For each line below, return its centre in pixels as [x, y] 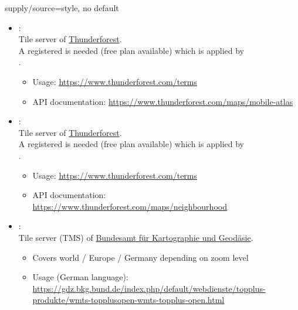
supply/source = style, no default [62, 8]
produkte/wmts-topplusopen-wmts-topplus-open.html [128, 300]
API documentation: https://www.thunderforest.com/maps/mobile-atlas [163, 101]
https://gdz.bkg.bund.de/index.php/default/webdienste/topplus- [149, 288]
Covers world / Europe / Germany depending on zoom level [140, 257]
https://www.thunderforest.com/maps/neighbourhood [130, 206]
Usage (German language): [80, 277]
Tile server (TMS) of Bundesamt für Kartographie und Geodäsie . [136, 237]
